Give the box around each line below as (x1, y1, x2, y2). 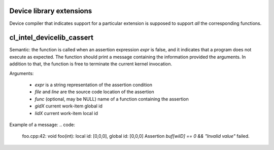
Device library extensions (9, 7, 92, 15)
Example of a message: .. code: (9, 122, 76, 128)
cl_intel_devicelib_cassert (9, 33, 94, 42)
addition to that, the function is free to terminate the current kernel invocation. (9, 61, 173, 67)
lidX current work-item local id (35, 110, 98, 116)
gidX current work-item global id (35, 103, 102, 109)
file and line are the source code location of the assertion (35, 89, 154, 95)
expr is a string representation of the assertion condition (35, 82, 152, 88)
